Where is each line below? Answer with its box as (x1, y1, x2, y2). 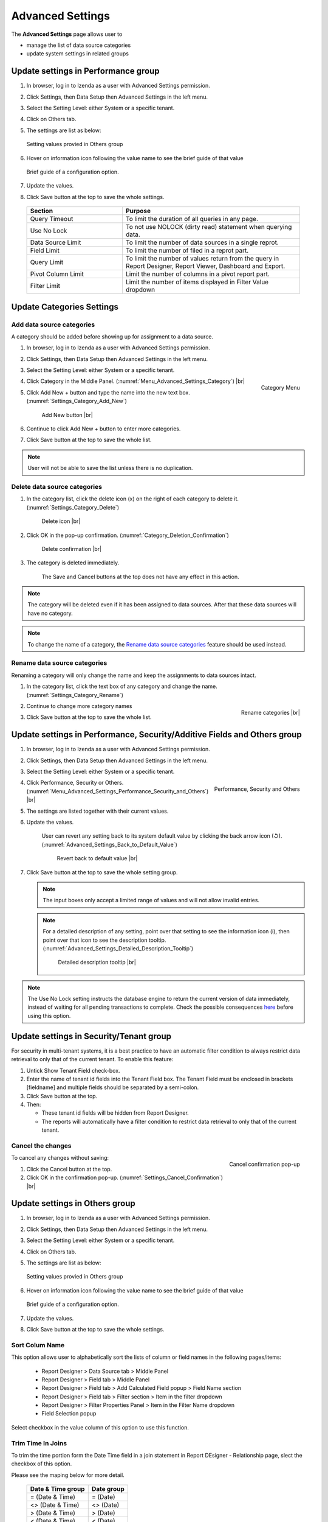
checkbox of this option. (11, 1460, 72, 1467)
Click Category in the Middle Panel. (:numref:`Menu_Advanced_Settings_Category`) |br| (26, 377, 245, 385)
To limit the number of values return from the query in (125, 254, 279, 263)
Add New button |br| (41, 411, 94, 418)
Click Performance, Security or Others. (26, 779, 124, 787)
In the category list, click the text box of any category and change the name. (26, 682, 218, 690)
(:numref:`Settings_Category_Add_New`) (26, 398, 128, 405)
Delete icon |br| (41, 517, 81, 525)
